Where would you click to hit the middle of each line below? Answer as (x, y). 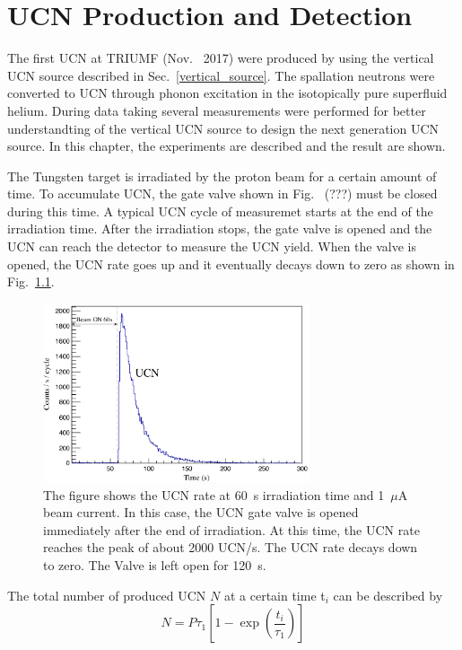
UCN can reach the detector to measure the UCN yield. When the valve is (212, 246)
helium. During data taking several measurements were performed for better (217, 110)
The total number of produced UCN (107, 595)
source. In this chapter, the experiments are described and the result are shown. (227, 146)
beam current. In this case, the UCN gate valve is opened (201, 512)
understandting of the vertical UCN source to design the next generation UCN (223, 128)
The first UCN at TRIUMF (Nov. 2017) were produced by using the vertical (221, 58)
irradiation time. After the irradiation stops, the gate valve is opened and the (220, 228)
